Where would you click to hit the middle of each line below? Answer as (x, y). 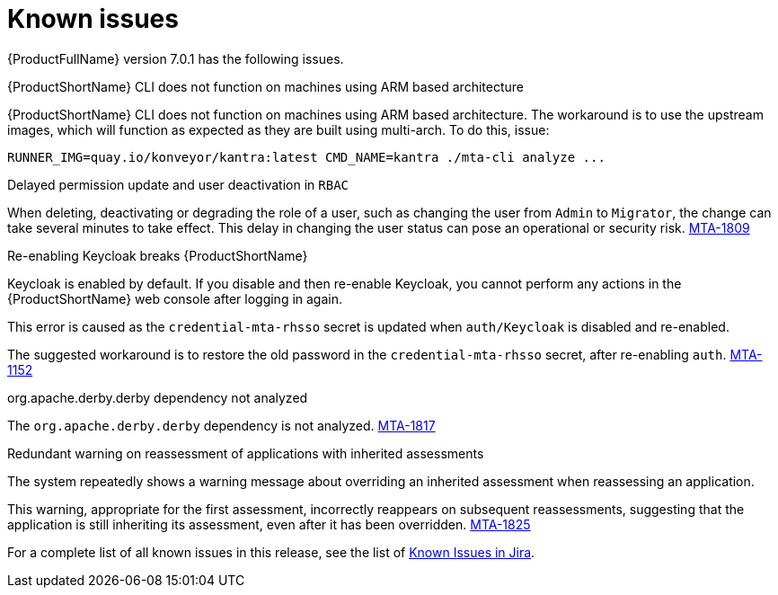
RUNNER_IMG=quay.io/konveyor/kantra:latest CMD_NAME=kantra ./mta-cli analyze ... (306, 157)
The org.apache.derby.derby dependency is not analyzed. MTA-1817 (221, 425)
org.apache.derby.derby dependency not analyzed (158, 397)
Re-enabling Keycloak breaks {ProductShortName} (158, 255)
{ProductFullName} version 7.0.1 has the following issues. (176, 58)
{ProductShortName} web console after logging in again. (175, 298)
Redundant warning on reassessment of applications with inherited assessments (246, 453)
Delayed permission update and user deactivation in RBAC (178, 184)
